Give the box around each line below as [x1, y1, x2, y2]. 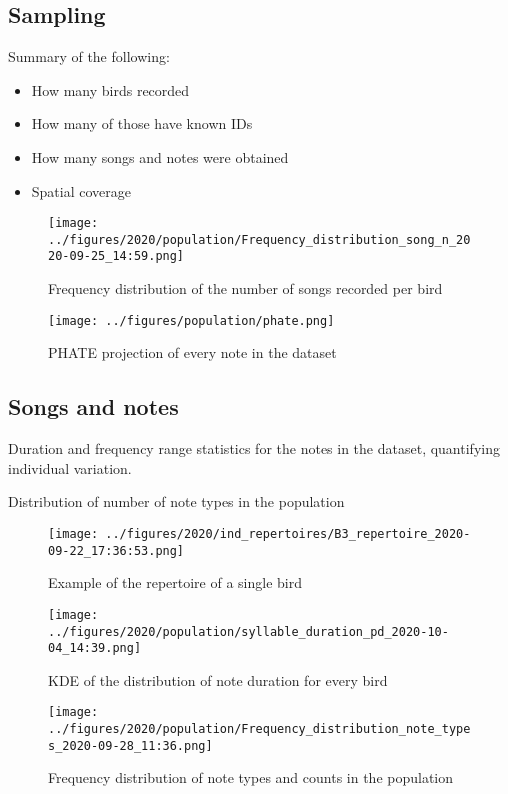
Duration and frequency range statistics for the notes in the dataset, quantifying [8, 438, 500, 459]
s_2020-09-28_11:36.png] [48, 738, 213, 753]
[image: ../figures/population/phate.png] [48, 313, 335, 328]
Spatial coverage [31, 180, 132, 201]
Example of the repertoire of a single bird [48, 572, 303, 593]
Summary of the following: [8, 46, 170, 67]
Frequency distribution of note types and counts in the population [48, 767, 454, 788]
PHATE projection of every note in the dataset [48, 342, 337, 363]
